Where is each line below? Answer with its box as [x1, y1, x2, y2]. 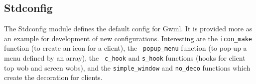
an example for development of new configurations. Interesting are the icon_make [4, 33, 252, 43]
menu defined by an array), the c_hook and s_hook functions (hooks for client [4, 53, 246, 63]
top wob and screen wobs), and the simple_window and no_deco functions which [4, 62, 251, 73]
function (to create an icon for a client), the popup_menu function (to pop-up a [4, 43, 247, 53]
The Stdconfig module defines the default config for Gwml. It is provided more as [4, 23, 253, 34]
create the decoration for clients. [4, 72, 103, 83]
